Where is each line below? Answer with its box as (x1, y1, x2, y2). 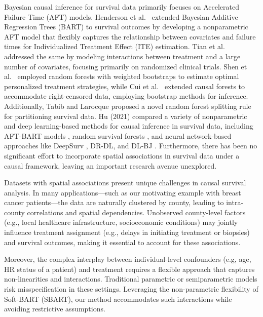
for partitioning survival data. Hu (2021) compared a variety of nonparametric (4, 110, 247, 121)
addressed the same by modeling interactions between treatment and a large (4, 51, 241, 61)
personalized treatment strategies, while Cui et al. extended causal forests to (4, 81, 245, 91)
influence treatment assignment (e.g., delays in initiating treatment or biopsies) (4, 227, 250, 237)
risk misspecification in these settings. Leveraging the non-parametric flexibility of (4, 284, 258, 294)
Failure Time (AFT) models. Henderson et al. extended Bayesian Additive (4, 11, 238, 22)
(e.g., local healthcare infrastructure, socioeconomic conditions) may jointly (4, 217, 238, 227)
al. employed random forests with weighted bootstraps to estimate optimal (4, 71, 239, 82)
